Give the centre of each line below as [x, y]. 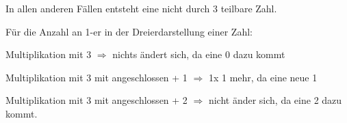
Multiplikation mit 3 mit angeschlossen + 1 [97, 77]
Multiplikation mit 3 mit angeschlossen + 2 [97, 100]
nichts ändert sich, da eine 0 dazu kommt [199, 54]
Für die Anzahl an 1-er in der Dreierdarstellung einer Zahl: [129, 31]
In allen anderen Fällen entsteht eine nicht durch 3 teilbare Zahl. [141, 8]
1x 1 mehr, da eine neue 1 [263, 77]
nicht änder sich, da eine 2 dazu [275, 100]
